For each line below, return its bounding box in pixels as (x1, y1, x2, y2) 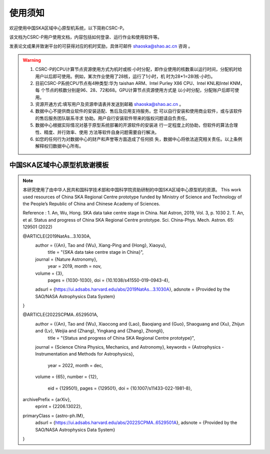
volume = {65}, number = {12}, (35, 374, 98, 380)
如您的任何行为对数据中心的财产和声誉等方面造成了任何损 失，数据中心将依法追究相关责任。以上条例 (35, 136, 242, 142)
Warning (22, 57, 41, 63)
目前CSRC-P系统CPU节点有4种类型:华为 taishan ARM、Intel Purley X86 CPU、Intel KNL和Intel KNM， (35, 80, 245, 86)
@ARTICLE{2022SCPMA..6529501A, (22, 312, 98, 318)
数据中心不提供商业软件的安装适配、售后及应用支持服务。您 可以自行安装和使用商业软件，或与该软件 (35, 108, 242, 114)
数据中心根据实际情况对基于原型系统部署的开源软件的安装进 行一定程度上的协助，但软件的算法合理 (35, 122, 238, 128)
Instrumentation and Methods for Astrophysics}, (35, 351, 134, 357)
